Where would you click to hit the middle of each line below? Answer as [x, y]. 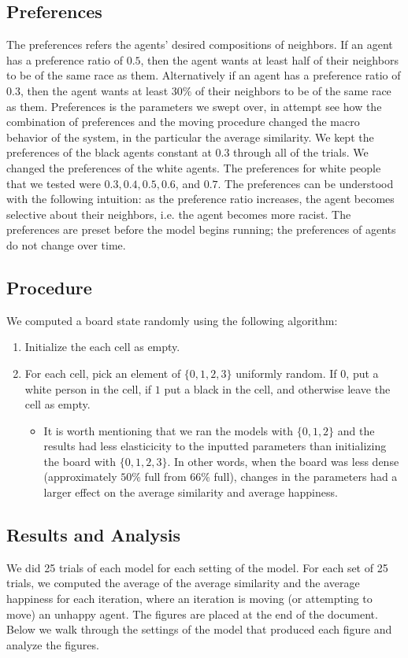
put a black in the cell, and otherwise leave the [277, 388]
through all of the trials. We [301, 152]
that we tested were [54, 183]
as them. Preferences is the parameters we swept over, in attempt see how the [194, 106]
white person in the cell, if [88, 388]
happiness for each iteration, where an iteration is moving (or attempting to [189, 599]
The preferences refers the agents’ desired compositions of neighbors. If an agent [200, 44]
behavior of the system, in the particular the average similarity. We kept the [190, 137]
